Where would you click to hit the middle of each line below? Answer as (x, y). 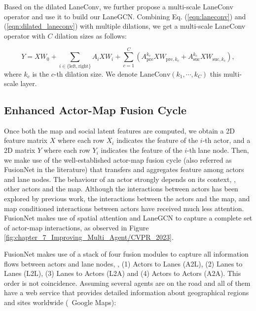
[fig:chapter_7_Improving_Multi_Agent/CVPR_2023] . (89, 237)
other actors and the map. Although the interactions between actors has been (121, 189)
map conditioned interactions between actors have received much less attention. (124, 208)
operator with (25, 35)
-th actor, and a (226, 140)
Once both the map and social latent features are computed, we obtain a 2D (119, 130)
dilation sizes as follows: (91, 35)
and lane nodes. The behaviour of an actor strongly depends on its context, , (120, 179)
